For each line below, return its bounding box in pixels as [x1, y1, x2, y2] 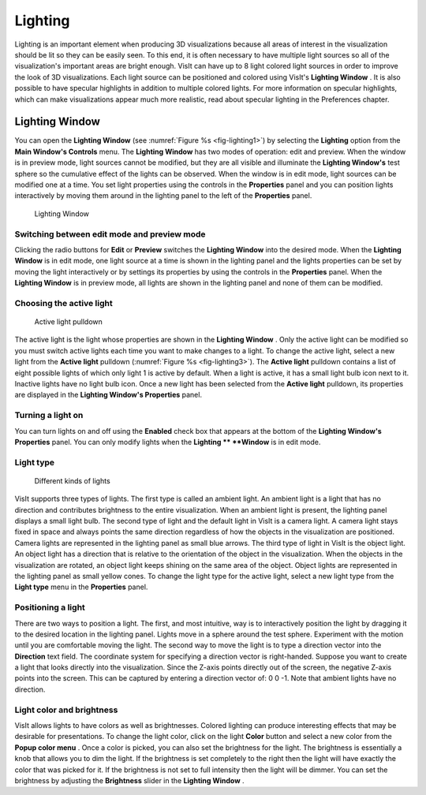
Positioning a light [14, 602, 86, 613]
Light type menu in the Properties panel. [14, 582, 148, 592]
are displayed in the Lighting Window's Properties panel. [14, 390, 203, 400]
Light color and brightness [14, 704, 118, 715]
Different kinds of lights [34, 476, 110, 485]
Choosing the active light [14, 297, 114, 308]
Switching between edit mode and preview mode [14, 229, 206, 240]
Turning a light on [14, 410, 84, 421]
